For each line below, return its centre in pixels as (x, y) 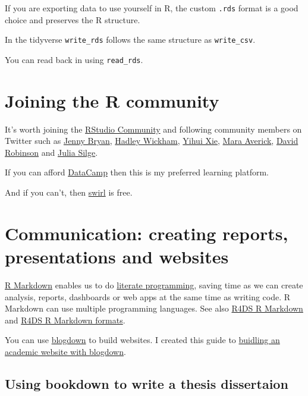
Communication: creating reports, (147, 233)
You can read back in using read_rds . (74, 59)
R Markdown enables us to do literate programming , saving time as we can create (154, 285)
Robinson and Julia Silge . (51, 152)
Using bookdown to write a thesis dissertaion (147, 383)
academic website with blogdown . (65, 351)
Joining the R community (112, 100)
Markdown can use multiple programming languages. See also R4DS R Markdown (154, 308)
